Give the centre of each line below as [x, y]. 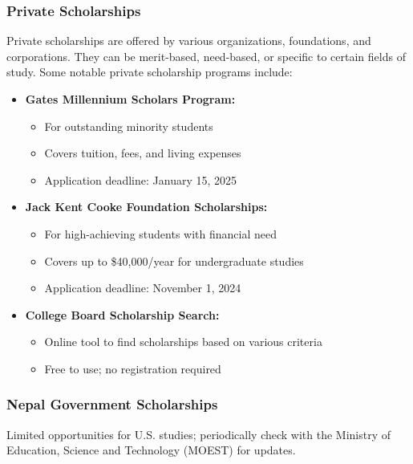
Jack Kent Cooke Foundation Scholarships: [146, 207]
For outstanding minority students [129, 126]
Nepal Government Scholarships [112, 404]
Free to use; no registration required [133, 368]
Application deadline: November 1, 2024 [143, 288]
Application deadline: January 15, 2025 [141, 179]
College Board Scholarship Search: [122, 314]
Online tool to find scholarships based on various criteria [183, 342]
